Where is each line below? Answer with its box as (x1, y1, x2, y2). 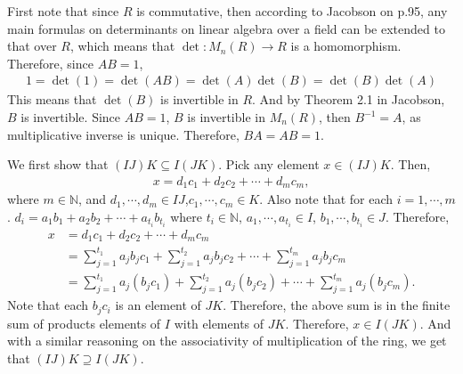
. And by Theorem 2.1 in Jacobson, (252, 90, 445, 109)
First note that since (7, 2, 119, 20)
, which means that (69, 37, 175, 55)
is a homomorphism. (290, 37, 402, 55)
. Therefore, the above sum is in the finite (223, 296, 451, 314)
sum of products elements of (7, 313, 161, 332)
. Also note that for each (259, 190, 394, 208)
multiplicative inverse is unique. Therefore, (7, 125, 240, 143)
